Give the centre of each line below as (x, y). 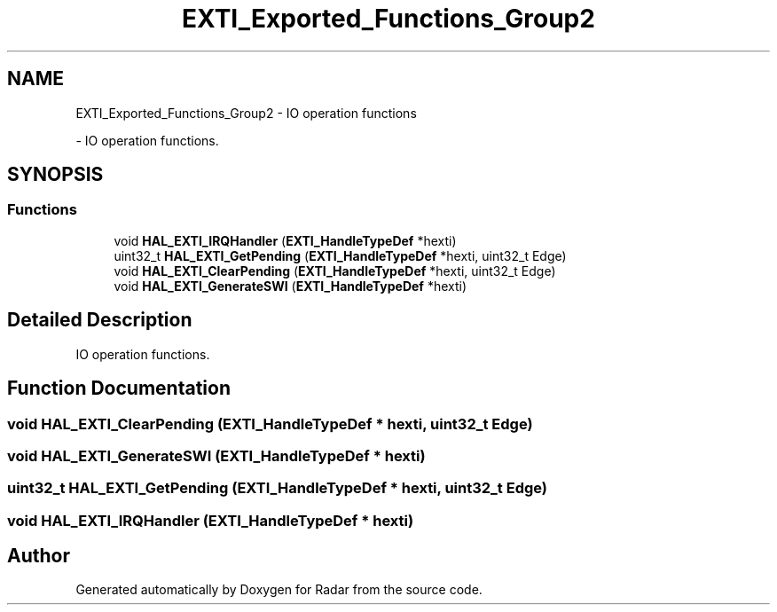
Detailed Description (100, 320)
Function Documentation (119, 388)
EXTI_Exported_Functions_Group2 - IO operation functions (246, 113)
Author (39, 556)
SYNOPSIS (55, 175)
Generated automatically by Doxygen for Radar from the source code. (279, 590)
